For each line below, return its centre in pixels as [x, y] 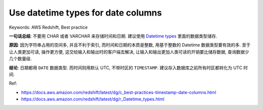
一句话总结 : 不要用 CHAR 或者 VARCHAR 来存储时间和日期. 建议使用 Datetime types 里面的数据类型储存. [113, 36]
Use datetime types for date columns [85, 13]
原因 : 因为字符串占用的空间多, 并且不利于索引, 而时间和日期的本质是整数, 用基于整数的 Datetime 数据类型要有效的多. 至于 [130, 45]
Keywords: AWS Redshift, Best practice [48, 27]
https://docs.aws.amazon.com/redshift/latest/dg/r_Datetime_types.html [93, 99]
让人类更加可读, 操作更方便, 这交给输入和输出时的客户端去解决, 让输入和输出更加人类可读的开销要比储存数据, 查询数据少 [129, 52]
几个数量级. [20, 59]
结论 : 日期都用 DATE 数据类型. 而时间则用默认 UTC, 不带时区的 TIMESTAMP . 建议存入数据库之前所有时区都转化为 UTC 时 [128, 68]
